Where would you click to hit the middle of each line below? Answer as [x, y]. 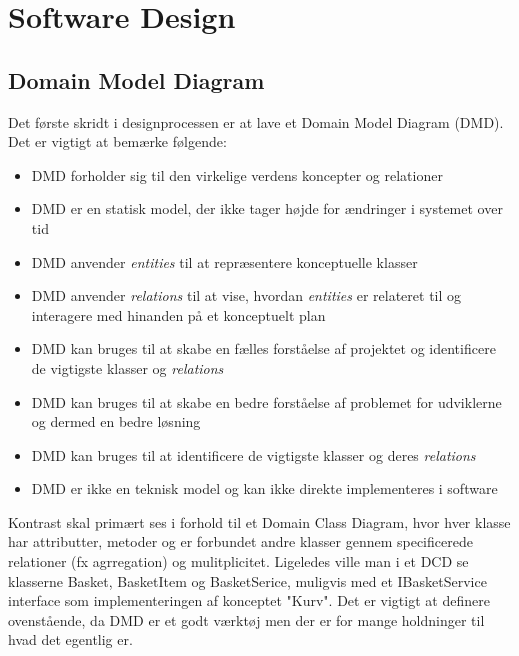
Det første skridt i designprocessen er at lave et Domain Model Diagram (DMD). [256, 121]
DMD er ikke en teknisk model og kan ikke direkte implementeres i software [264, 488]
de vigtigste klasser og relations [127, 367]
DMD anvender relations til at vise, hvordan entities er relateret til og [246, 295]
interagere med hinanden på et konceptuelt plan [178, 314]
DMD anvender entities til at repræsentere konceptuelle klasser [224, 261]
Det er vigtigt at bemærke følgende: [117, 141]
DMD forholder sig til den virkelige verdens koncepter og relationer [237, 174]
